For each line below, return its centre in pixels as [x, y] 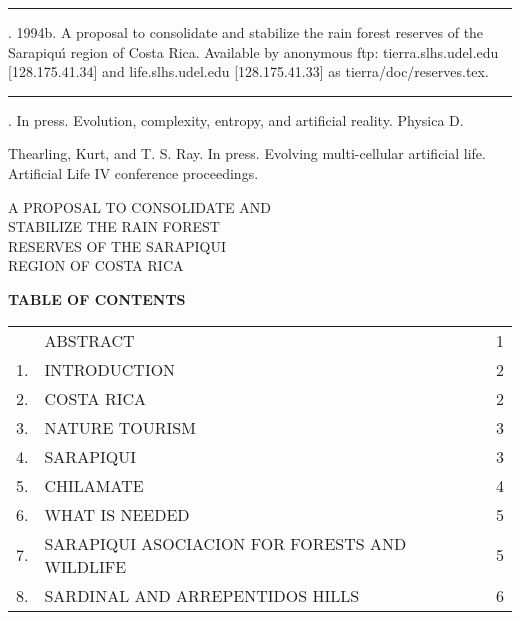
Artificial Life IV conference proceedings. [133, 172]
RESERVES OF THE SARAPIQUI [117, 245]
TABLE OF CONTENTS [97, 298]
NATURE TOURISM [120, 427]
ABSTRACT [89, 340]
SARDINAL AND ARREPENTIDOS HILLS [202, 595]
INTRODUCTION [110, 369]
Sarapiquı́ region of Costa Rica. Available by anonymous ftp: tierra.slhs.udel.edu [253, 51]
